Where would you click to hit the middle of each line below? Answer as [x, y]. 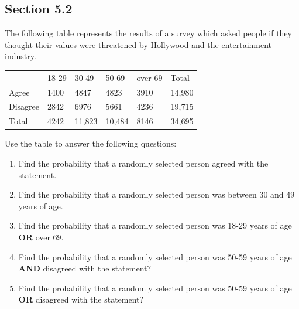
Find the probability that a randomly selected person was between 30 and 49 [157, 194]
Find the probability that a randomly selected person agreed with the [143, 163]
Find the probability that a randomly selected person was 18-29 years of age [155, 225]
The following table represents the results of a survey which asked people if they [148, 33]
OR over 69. [41, 237]
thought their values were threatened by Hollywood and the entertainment [138, 44]
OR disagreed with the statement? [81, 299]
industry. [20, 56]
